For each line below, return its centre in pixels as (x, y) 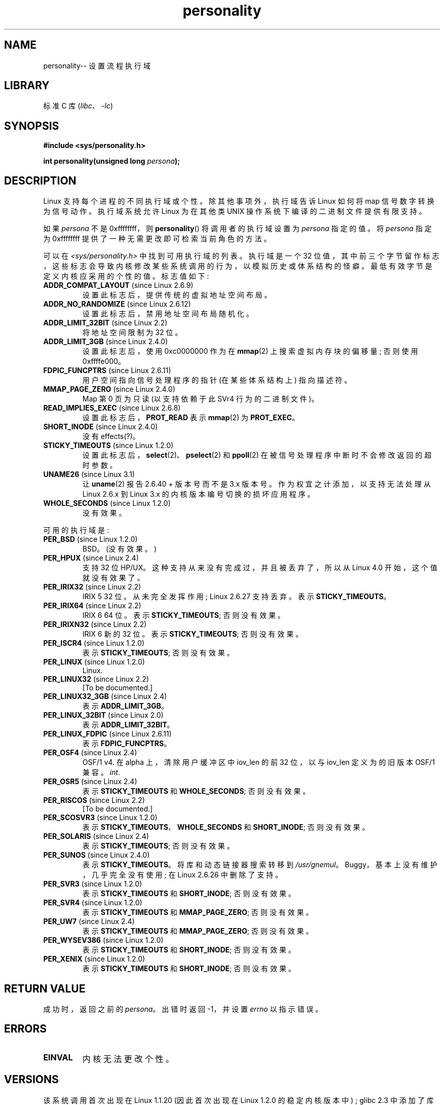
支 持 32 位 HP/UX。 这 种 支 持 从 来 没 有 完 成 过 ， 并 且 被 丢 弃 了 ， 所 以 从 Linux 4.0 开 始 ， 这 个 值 (260, 568)
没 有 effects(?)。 (111, 436)
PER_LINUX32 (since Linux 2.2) (96, 679)
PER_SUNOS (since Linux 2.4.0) (97, 855)
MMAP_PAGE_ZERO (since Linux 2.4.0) (109, 389)
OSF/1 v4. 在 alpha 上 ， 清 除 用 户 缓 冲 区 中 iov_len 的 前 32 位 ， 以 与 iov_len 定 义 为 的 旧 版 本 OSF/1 (258, 762)
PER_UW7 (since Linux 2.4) (89, 922)
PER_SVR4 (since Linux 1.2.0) (93, 903)
